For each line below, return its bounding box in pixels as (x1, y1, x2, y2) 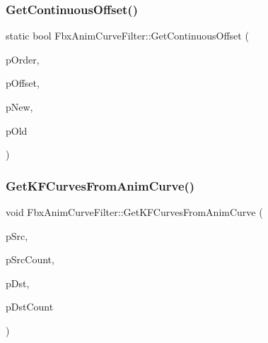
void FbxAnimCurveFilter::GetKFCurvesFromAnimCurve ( (6, 205, 263, 219)
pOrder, (6, 52, 40, 66)
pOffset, (6, 76, 40, 90)
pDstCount (6, 299, 54, 314)
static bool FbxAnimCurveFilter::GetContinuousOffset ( (6, 28, 249, 43)
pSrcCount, (6, 252, 54, 267)
